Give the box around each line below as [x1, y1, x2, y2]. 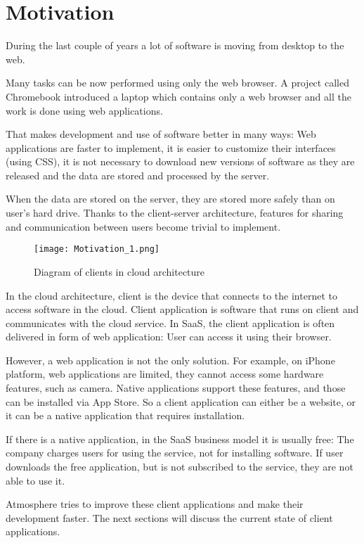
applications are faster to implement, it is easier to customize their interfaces [6, 140, 336, 155]
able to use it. [6, 473, 65, 487]
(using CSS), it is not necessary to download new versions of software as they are [6, 154, 355, 169]
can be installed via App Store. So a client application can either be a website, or [6, 394, 356, 409]
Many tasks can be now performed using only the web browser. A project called [6, 75, 349, 90]
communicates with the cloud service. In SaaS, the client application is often [6, 315, 335, 330]
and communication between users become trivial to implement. [6, 219, 281, 234]
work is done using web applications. [6, 103, 163, 117]
